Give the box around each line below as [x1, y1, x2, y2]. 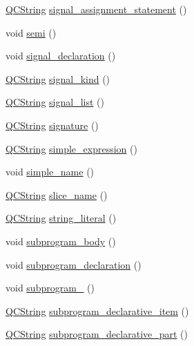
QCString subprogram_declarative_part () [6, 327, 188, 341]
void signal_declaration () [6, 48, 116, 63]
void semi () [6, 25, 57, 39]
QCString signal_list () [6, 95, 104, 109]
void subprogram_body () [6, 233, 116, 248]
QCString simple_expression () [6, 141, 137, 155]
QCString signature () [6, 117, 99, 132]
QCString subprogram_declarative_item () [6, 303, 189, 318]
